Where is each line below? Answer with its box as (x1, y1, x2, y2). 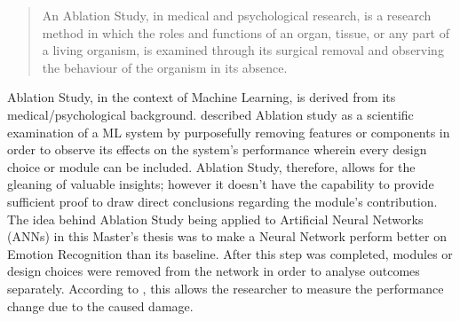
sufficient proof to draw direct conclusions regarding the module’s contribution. (7, 192, 438, 210)
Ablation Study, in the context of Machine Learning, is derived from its (7, 88, 396, 106)
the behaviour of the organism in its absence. (42, 58, 288, 76)
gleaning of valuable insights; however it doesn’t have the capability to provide (7, 175, 434, 193)
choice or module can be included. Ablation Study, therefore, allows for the (7, 157, 416, 176)
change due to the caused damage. (7, 296, 194, 315)
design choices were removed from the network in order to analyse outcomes (7, 262, 420, 280)
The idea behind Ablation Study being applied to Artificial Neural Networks (7, 209, 424, 228)
